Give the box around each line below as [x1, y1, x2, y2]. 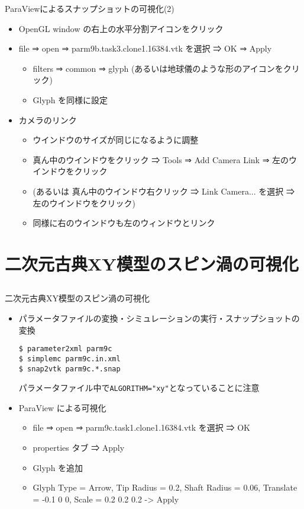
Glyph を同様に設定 [33, 93, 108, 106]
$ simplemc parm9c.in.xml [18, 354, 121, 363]
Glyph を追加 [33, 461, 83, 473]
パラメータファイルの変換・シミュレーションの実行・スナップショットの [18, 312, 300, 325]
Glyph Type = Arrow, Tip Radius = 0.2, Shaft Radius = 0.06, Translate [33, 481, 297, 494]
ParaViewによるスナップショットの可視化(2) [5, 2, 174, 14]
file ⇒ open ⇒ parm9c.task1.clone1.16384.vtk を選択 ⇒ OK [33, 421, 250, 434]
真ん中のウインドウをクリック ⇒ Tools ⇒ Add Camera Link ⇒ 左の [33, 153, 289, 166]
